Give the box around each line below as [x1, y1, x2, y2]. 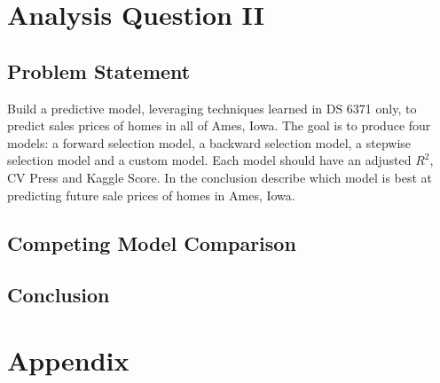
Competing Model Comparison [7, 229, 296, 256]
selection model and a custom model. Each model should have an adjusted [7, 151, 412, 169]
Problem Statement [7, 57, 191, 84]
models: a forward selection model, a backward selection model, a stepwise [7, 133, 412, 152]
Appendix [7, 341, 130, 378]
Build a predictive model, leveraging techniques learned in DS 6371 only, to [7, 98, 417, 117]
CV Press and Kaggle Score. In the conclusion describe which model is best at [7, 168, 433, 186]
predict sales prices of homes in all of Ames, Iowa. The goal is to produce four [7, 116, 431, 135]
